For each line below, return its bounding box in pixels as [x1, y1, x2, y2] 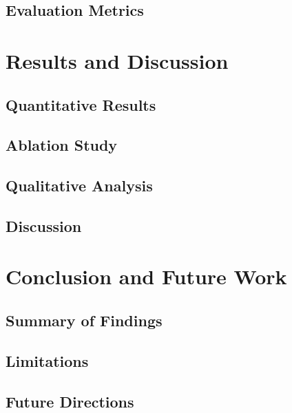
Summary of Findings [6, 310, 163, 331]
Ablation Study [6, 134, 118, 156]
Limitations [6, 350, 89, 371]
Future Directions [6, 390, 134, 412]
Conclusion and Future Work [6, 262, 287, 290]
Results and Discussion [6, 46, 229, 74]
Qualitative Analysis [6, 175, 153, 196]
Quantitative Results [6, 94, 156, 115]
